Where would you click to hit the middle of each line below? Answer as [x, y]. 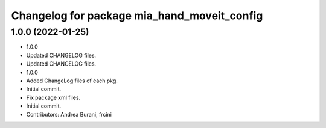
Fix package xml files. [53, 97]
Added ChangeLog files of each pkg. [72, 81]
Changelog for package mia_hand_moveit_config [137, 16]
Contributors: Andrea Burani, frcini [69, 114]
